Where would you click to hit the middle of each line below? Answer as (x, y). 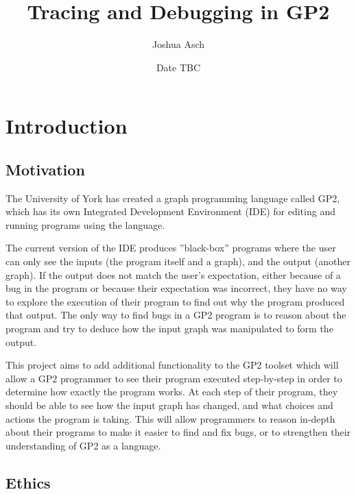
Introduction (67, 126)
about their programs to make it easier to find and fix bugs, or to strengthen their (178, 432)
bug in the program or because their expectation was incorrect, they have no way (176, 288)
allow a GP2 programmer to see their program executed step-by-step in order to (174, 378)
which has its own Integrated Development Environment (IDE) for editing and (170, 211)
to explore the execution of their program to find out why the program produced (175, 301)
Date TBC (178, 67)
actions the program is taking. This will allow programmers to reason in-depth (170, 418)
